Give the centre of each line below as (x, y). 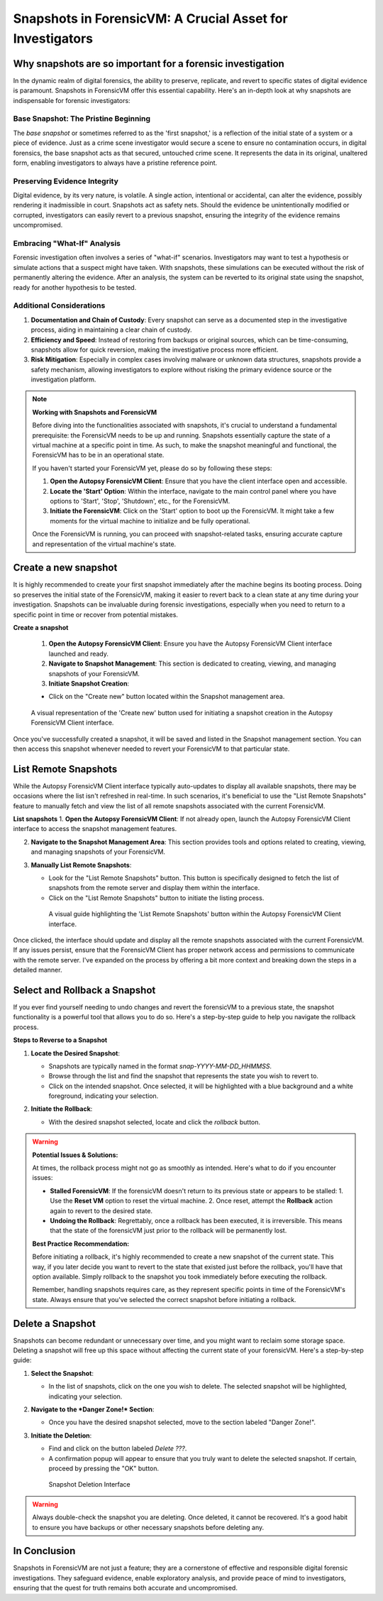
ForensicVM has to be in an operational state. (98, 455)
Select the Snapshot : (62, 1373)
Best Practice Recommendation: (81, 1244)
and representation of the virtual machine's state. (104, 544)
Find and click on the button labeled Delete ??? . (118, 1448)
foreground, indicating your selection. (104, 1096)
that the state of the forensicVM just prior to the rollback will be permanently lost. (168, 1231)
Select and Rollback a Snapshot (84, 990)
